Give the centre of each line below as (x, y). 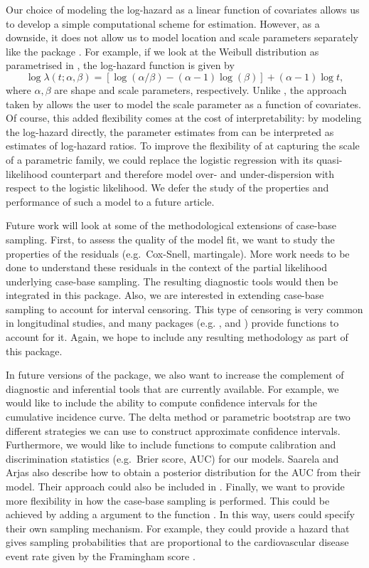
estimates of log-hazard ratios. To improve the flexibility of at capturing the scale (183, 146)
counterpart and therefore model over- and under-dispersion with (193, 173)
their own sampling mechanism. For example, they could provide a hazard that (178, 528)
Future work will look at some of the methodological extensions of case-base (171, 225)
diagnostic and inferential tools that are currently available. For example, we (172, 388)
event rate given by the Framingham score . (101, 556)
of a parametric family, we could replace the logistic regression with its (160, 159)
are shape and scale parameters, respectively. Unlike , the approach (200, 89)
